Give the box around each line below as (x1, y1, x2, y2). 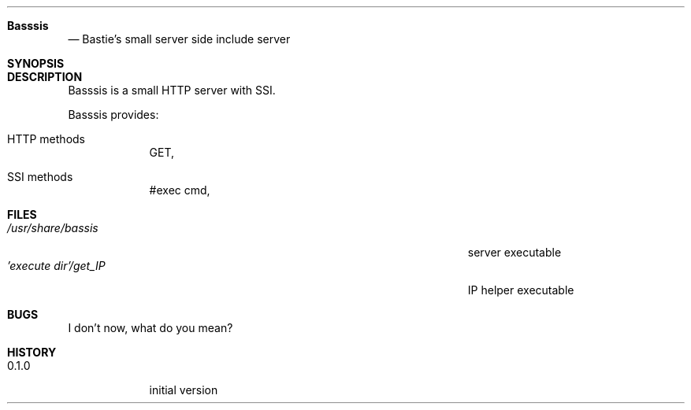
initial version (149, 383, 218, 397)
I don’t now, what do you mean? (68, 321, 233, 334)
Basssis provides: (68, 108, 159, 121)
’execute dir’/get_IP (7, 259, 106, 272)
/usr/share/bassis (7, 221, 98, 235)
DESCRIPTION (7, 70, 83, 83)
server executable (467, 246, 562, 259)
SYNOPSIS (7, 57, 65, 70)
